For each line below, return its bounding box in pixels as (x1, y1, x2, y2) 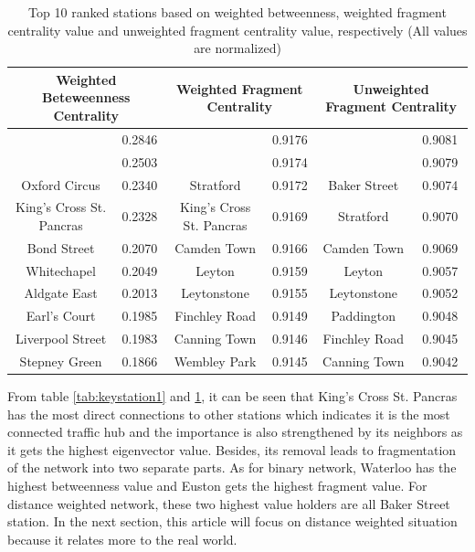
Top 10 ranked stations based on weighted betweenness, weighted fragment (28, 3, 447, 21)
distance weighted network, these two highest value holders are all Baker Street (7, 494, 450, 513)
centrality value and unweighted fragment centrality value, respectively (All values (7, 20, 468, 39)
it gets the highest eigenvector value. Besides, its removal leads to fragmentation (7, 440, 457, 459)
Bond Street (26, 238, 95, 257)
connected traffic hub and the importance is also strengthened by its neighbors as (7, 422, 463, 441)
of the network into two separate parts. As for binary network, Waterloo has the (7, 458, 457, 477)
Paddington (331, 306, 396, 325)
